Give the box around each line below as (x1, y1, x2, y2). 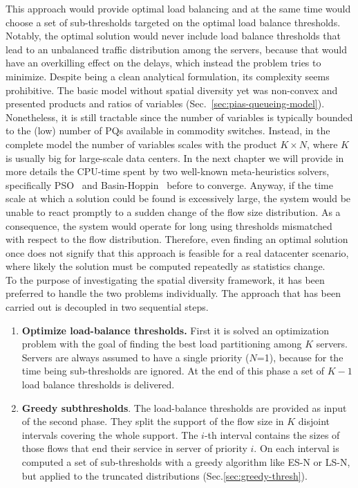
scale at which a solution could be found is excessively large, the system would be (6, 191, 351, 206)
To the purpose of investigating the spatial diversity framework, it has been (6, 272, 325, 287)
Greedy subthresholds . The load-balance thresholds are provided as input (21, 400, 347, 415)
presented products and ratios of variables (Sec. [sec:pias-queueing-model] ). (6, 96, 325, 111)
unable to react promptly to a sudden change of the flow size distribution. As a (6, 204, 341, 219)
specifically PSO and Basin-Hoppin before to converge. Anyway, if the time (6, 177, 333, 192)
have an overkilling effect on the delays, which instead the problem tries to (6, 55, 321, 70)
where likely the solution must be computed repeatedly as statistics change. (6, 259, 326, 273)
